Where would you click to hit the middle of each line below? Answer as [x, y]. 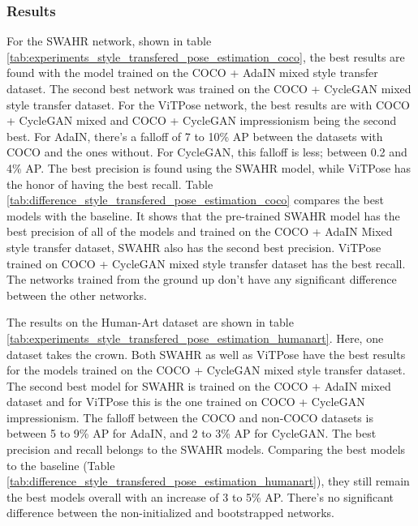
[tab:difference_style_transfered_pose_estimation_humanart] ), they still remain [208, 481]
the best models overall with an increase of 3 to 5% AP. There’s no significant [200, 496]
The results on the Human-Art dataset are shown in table [150, 322]
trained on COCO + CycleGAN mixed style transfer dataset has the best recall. [206, 263]
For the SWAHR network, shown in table [109, 41]
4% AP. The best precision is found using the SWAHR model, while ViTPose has [209, 167]
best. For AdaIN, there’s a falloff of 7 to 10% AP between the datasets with [195, 136]
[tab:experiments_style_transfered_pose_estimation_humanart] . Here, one [195, 338]
